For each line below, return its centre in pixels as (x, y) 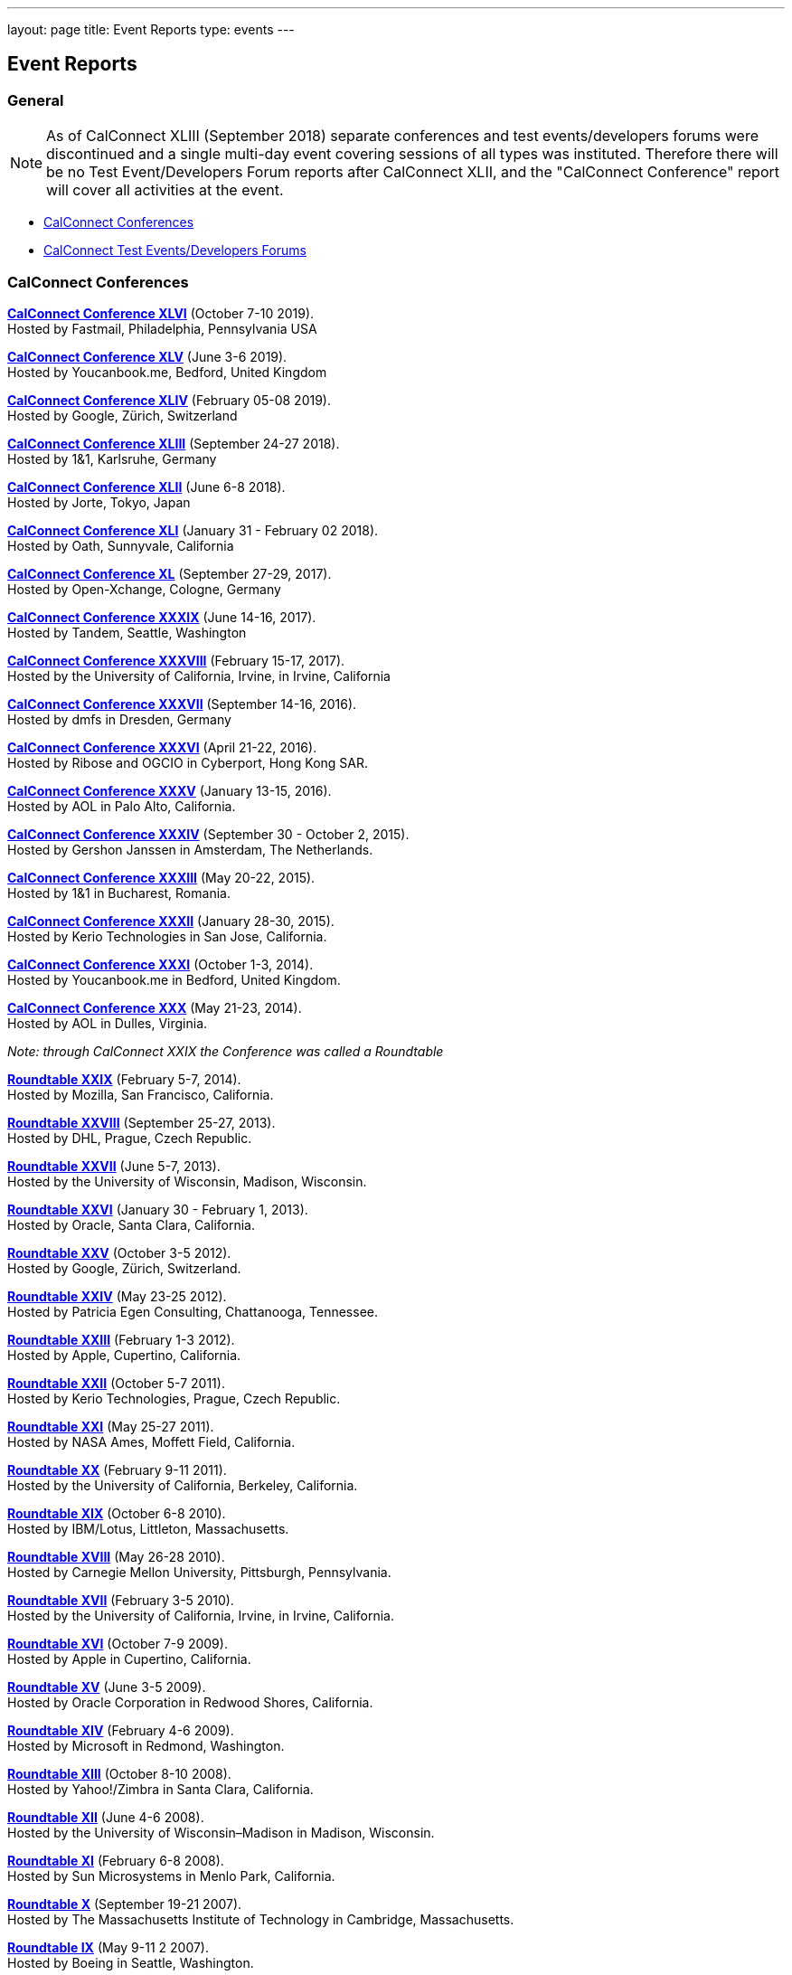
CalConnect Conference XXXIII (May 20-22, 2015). (161, 877)
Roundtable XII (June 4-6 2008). (106, 1817)
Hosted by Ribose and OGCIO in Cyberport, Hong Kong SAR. (188, 762)
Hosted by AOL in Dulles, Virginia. (108, 1023)
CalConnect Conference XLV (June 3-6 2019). (147, 356)
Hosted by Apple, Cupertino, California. (124, 1355)
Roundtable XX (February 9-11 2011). (117, 1469)
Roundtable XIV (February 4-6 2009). (121, 1730)
